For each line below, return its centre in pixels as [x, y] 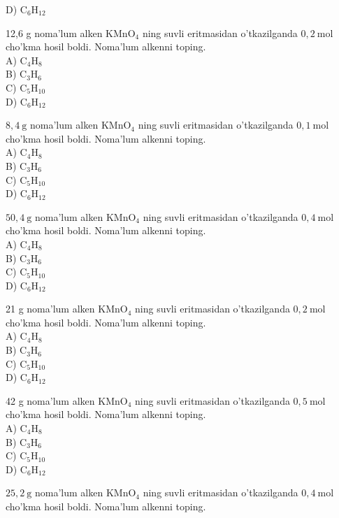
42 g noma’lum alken [50, 400]
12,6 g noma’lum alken [54, 33]
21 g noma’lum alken [50, 309]
